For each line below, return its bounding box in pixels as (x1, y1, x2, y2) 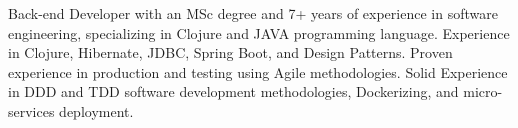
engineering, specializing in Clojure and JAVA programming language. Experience (8, 22, 510, 43)
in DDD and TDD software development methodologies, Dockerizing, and (8, 81, 459, 102)
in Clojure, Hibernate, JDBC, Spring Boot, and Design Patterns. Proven (8, 42, 453, 63)
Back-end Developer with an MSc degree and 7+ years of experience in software (8, 3, 498, 23)
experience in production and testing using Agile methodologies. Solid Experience (8, 61, 508, 82)
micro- (463, 81, 503, 102)
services (8, 100, 55, 121)
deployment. (59, 100, 134, 121)
